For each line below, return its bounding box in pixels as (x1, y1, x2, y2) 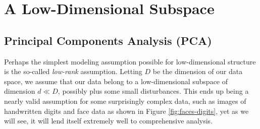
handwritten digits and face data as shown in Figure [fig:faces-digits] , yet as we (4, 105, 249, 116)
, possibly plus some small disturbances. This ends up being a (58, 86, 249, 96)
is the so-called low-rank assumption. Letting (4, 66, 142, 77)
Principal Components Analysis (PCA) (4, 32, 212, 48)
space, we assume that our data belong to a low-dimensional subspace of (4, 76, 228, 86)
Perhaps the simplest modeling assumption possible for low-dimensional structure (4, 56, 256, 67)
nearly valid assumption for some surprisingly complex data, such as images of (4, 95, 246, 106)
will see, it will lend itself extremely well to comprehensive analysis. (4, 115, 213, 126)
